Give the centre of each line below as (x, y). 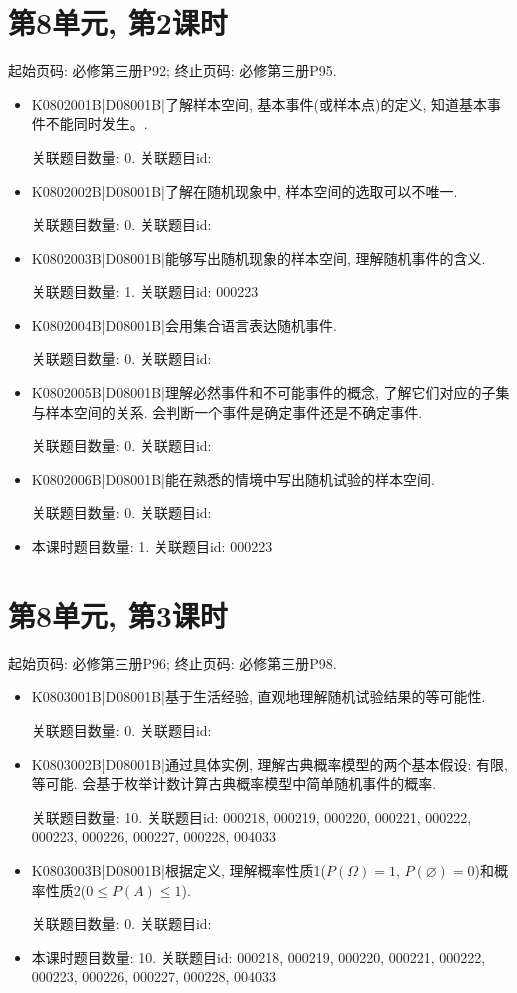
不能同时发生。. (96, 123)
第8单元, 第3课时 (118, 614)
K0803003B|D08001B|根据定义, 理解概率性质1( (178, 869)
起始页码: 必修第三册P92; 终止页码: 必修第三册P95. (172, 70)
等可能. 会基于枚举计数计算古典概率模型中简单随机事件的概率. (234, 783)
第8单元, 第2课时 (118, 22)
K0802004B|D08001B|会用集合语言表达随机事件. (184, 324)
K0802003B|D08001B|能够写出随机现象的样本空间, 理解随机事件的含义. (258, 257)
